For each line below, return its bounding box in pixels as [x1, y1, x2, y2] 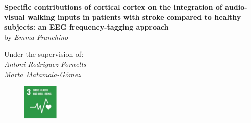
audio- [225, 2, 247, 12]
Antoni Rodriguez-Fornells [4, 58, 86, 69]
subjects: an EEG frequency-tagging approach [4, 21, 169, 32]
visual [4, 11, 25, 22]
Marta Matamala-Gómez [4, 68, 81, 79]
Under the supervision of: [4, 48, 84, 59]
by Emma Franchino [4, 31, 68, 42]
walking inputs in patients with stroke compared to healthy [27, 11, 241, 22]
